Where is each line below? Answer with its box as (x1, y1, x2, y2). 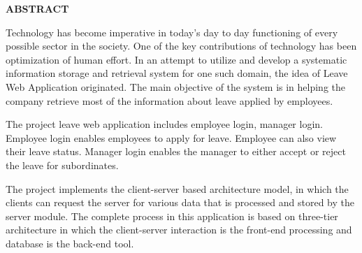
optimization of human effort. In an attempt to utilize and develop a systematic (6, 52, 347, 66)
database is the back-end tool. (6, 236, 134, 250)
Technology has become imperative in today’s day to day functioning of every (6, 24, 338, 39)
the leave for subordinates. (6, 157, 119, 172)
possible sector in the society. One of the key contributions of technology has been (6, 38, 357, 53)
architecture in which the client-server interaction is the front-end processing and (6, 222, 352, 237)
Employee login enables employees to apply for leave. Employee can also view (6, 130, 337, 145)
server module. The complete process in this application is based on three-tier (6, 208, 338, 223)
